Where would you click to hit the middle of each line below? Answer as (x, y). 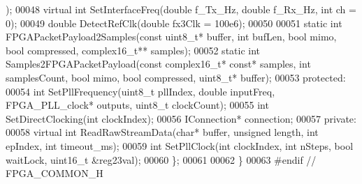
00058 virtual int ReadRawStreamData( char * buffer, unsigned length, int (162, 132)
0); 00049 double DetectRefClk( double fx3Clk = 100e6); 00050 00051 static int (174, 23)
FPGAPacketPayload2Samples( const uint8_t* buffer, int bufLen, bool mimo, (171, 37)
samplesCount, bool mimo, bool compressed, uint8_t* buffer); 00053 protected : (176, 77)
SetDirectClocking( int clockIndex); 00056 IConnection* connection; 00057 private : (181, 118)
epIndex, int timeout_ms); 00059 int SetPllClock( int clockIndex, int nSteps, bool (180, 145)
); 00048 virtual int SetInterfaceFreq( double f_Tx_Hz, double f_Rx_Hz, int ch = (181, 9)
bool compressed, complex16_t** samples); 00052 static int (133, 50)
